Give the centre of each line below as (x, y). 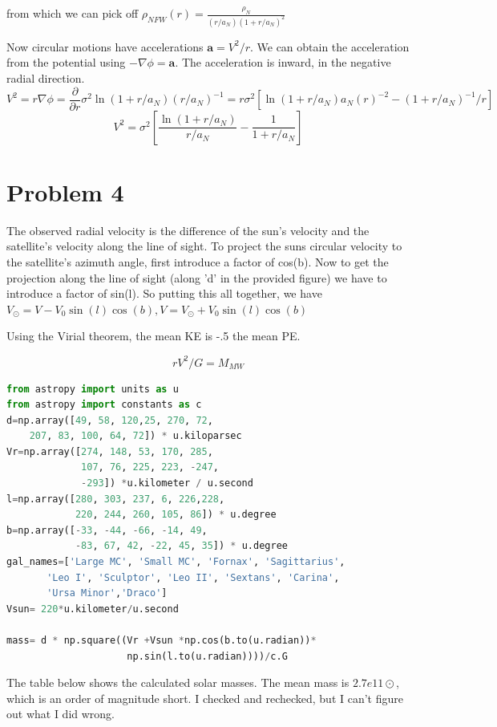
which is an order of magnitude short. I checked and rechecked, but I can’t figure (205, 698)
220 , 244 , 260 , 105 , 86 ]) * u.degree (176, 515)
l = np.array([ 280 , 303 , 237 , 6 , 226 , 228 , (116, 499)
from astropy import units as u (93, 389)
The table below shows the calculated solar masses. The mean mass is (178, 682)
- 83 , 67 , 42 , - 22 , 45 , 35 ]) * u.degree (181, 546)
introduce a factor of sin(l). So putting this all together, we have (164, 293)
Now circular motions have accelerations (105, 46)
